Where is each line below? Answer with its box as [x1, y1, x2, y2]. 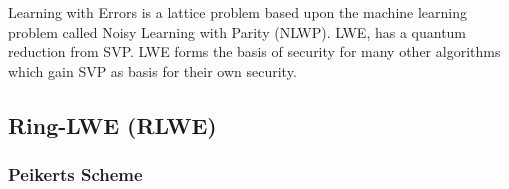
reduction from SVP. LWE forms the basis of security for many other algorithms [8, 41, 501, 62]
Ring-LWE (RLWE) [8, 109, 217, 140]
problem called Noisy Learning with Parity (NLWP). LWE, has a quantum [8, 21, 467, 42]
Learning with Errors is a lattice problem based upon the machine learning [8, 2, 467, 22]
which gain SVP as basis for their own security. [8, 60, 297, 81]
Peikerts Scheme [8, 162, 143, 187]
